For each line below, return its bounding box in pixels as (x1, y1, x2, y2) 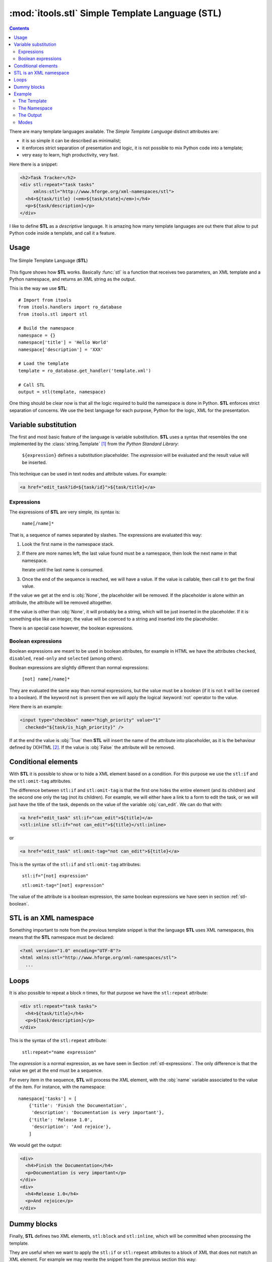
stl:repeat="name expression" (22, 1049, 97, 1055)
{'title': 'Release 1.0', (28, 1117, 93, 1123)
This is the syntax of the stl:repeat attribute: (9, 1037, 107, 1043)
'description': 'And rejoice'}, (31, 1124, 112, 1130)
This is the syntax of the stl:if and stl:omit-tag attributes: (9, 861, 141, 868)
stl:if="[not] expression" (22, 873, 89, 879)
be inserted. (22, 459, 47, 465)
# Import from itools (18, 297, 72, 303)
